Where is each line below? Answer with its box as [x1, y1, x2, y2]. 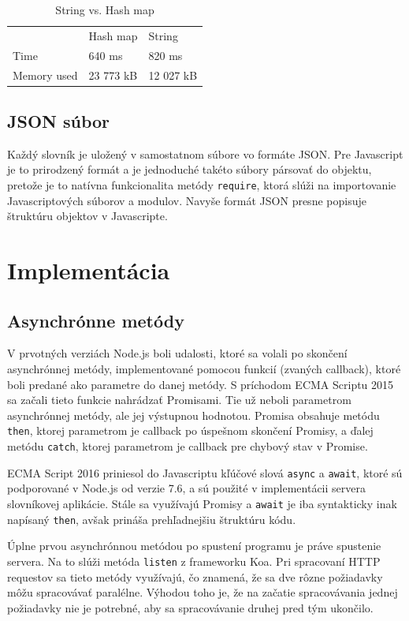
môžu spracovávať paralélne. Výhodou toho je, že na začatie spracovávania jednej [7, 584, 398, 600]
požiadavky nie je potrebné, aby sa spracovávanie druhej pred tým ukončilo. [7, 599, 374, 615]
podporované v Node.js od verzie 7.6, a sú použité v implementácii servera [7, 480, 366, 496]
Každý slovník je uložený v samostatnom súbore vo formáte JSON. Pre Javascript [7, 145, 403, 162]
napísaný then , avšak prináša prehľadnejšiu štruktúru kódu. [7, 511, 296, 527]
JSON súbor [7, 109, 110, 133]
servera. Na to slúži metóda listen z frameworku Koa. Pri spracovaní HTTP [7, 552, 381, 569]
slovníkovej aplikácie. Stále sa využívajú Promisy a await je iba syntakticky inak [7, 495, 397, 511]
